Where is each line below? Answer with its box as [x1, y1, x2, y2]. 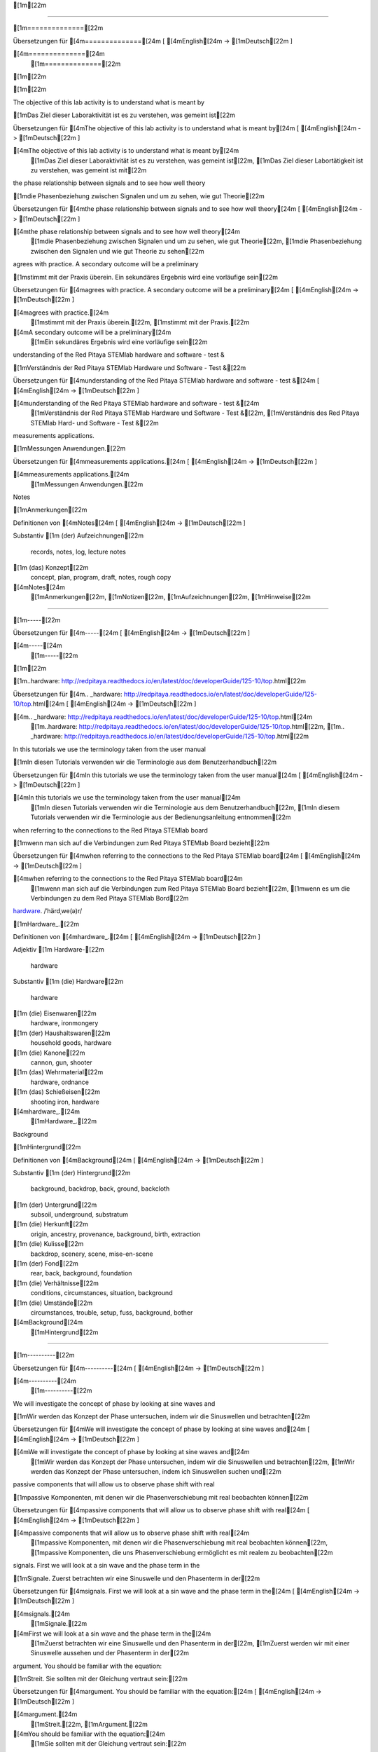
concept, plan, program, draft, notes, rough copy [30, 573, 171, 582]
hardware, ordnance [30, 1078, 89, 1086]
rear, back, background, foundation [30, 1269, 132, 1278]
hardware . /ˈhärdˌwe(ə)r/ [13, 907, 83, 915]
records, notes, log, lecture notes [30, 547, 126, 556]
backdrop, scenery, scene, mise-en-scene [30, 1250, 153, 1258]
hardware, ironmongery [30, 1019, 99, 1027]
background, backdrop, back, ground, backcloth [30, 1184, 170, 1193]
